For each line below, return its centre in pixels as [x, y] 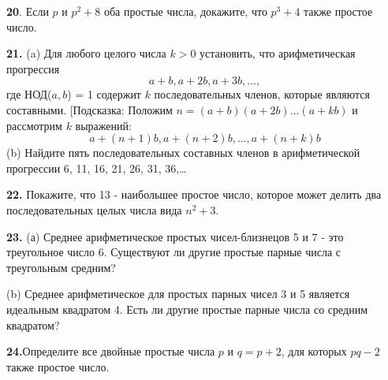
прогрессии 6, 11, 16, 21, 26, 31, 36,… [97, 168]
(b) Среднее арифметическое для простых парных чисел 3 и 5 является [178, 294]
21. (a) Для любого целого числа [86, 53]
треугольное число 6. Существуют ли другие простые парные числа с [174, 252]
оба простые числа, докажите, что [185, 11]
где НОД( [29, 94]
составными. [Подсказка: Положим [90, 109]
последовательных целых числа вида [94, 209]
